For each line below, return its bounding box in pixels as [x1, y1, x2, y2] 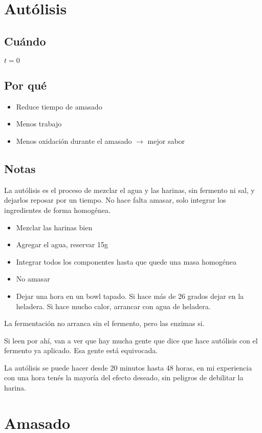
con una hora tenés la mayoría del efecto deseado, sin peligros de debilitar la [4, 372, 244, 383]
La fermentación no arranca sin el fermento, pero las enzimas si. [4, 318, 205, 329]
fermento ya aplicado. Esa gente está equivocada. [4, 345, 158, 356]
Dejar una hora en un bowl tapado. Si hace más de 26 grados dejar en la [16, 290, 244, 301]
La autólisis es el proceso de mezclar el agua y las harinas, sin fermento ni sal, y [4, 184, 255, 195]
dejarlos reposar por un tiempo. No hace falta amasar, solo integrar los [4, 194, 226, 205]
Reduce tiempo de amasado [16, 101, 102, 112]
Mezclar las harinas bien [16, 222, 93, 232]
